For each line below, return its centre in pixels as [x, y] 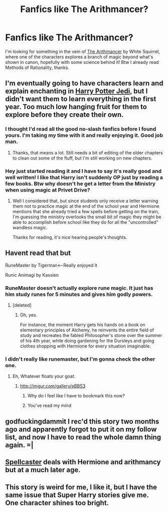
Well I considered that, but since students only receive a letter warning [85, 201]
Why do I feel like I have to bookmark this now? [76, 396]
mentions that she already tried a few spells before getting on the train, [86, 211]
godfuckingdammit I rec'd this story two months [82, 421]
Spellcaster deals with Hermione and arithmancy [83, 462]
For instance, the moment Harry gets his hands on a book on [82, 325]
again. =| [19, 445]
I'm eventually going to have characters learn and [84, 83]
